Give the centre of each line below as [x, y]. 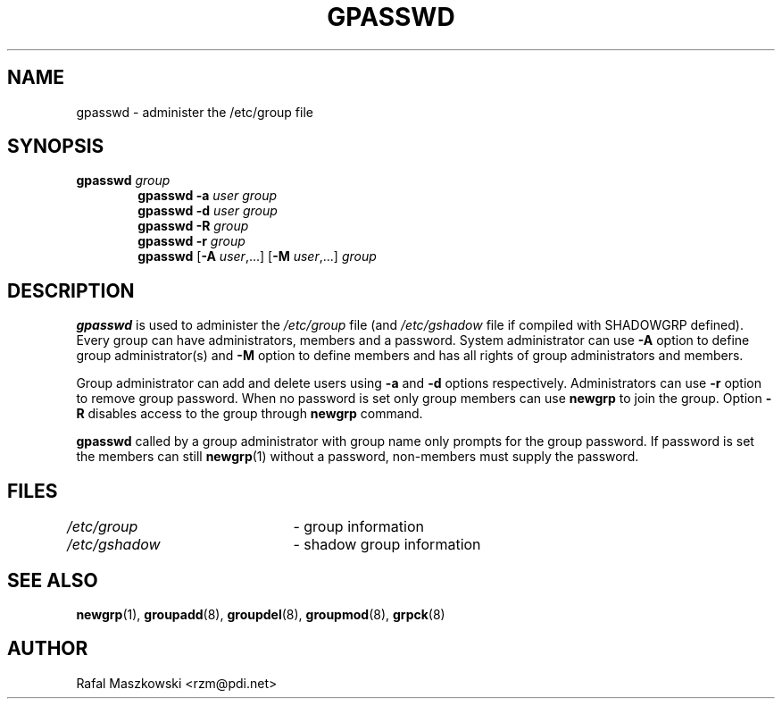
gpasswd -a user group [208, 196]
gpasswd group [123, 181]
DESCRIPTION [71, 290]
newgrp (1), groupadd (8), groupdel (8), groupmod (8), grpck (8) [261, 614]
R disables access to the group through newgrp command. [250, 414]
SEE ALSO [53, 580]
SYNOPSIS [56, 147]
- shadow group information [387, 545]
